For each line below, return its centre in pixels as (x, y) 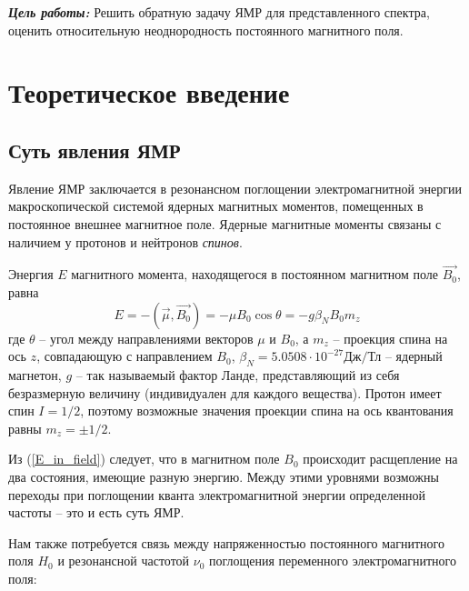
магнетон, (35, 374)
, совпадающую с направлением (125, 356)
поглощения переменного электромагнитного (333, 561)
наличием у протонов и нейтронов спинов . (125, 241)
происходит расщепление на (380, 459)
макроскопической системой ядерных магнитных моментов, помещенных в (216, 206)
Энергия (31, 274)
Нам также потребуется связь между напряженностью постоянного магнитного (226, 542)
